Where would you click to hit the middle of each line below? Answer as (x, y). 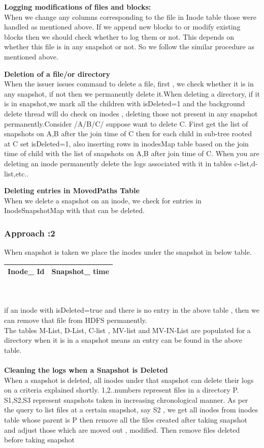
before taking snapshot (40, 440)
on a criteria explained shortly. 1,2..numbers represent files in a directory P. (122, 390)
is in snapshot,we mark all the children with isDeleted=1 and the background (125, 103)
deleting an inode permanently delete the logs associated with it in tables (118, 163)
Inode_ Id (26, 271)
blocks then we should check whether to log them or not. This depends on (119, 36)
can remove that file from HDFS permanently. (76, 320)
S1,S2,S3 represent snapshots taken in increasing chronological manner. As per (126, 399)
